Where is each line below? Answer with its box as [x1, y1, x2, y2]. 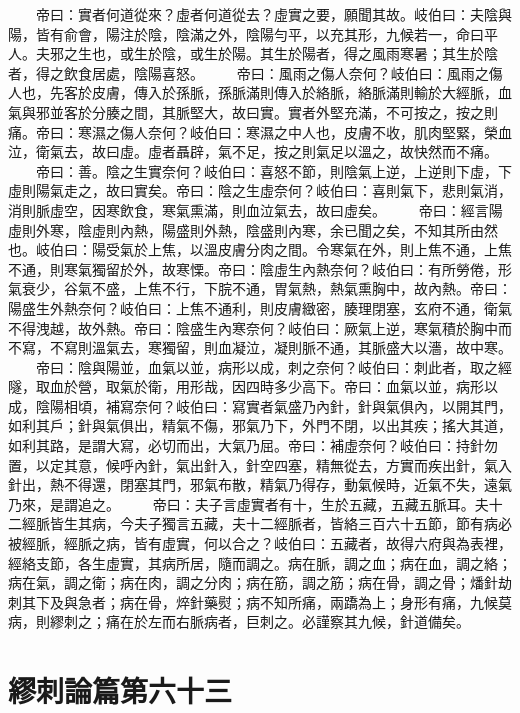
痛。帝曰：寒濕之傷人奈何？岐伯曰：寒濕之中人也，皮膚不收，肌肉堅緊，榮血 [8, 121, 512, 142]
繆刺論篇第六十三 [8, 670, 233, 711]
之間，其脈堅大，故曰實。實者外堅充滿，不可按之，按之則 [119, 101, 498, 122]
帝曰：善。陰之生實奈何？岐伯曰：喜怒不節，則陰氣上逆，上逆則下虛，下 [35, 160, 512, 181]
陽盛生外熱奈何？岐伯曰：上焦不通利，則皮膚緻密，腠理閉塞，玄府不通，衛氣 [8, 297, 512, 318]
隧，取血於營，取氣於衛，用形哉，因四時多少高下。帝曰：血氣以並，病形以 [8, 376, 498, 397]
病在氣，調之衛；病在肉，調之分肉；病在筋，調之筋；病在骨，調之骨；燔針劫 [8, 572, 512, 593]
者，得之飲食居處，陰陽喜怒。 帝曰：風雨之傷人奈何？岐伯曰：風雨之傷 [8, 62, 503, 83]
